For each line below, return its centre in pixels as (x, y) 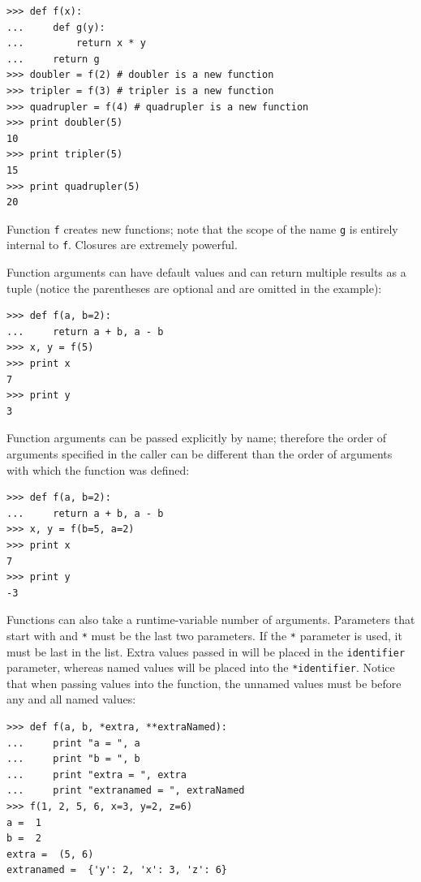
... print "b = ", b (73, 759)
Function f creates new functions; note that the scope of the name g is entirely (202, 228)
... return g (53, 59)
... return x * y (76, 43)
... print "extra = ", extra (97, 774)
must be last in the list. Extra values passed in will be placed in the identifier (206, 651)
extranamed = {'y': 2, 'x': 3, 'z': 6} (117, 870)
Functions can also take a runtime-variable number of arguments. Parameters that (211, 620)
